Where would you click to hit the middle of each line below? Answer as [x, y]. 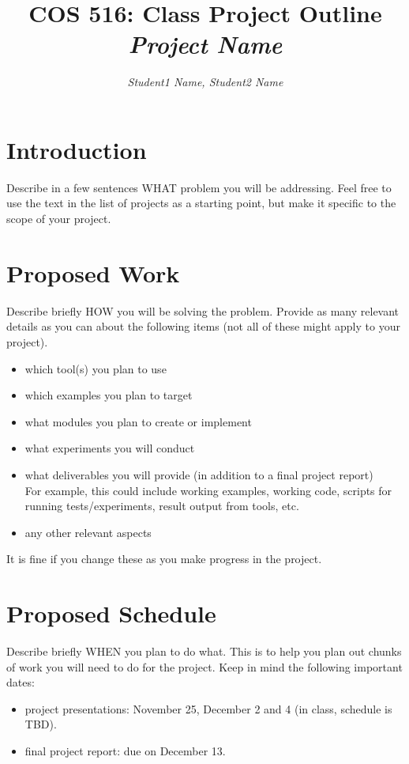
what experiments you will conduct [110, 448]
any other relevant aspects [88, 532]
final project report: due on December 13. [125, 750]
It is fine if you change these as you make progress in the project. [164, 559]
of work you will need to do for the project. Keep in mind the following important [204, 666]
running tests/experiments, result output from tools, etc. [162, 506]
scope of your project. [59, 219]
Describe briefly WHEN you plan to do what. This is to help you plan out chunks [204, 651]
